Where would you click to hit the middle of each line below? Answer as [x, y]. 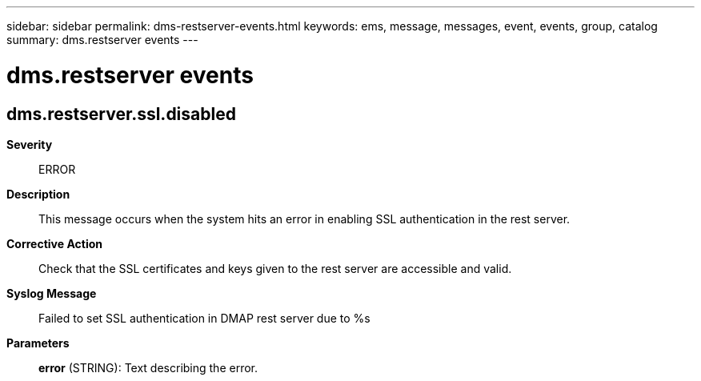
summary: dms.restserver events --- [102, 40]
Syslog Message [52, 293]
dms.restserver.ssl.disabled [121, 114]
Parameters [38, 343]
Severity [30, 144]
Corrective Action [54, 243]
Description [38, 194]
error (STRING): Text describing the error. [148, 367]
